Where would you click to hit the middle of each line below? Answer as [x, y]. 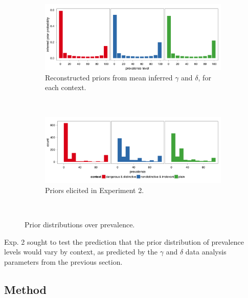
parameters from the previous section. [63, 261]
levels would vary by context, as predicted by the [81, 252]
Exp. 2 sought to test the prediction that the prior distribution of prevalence [124, 241]
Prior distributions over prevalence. [80, 225]
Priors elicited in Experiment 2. [95, 190]
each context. [66, 87]
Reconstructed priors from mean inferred [109, 77]
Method [25, 289]
